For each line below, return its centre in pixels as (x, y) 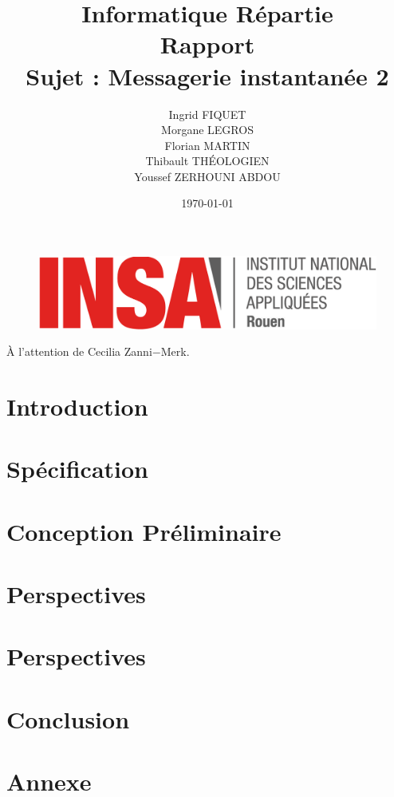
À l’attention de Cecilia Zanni (79, 351)
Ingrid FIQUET (207, 114)
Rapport (207, 44)
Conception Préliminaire (144, 531)
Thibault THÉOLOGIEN (207, 161)
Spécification (77, 469)
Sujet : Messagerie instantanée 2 (207, 75)
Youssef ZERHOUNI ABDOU (207, 176)
